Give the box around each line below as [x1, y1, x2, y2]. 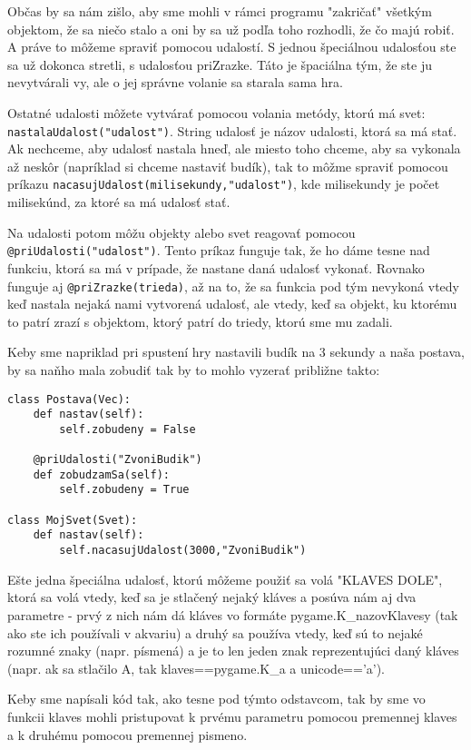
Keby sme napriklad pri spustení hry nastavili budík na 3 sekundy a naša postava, [7, 342, 465, 361]
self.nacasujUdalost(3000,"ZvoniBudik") [59, 544, 307, 558]
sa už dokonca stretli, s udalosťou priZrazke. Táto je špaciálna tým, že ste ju [7, 54, 432, 74]
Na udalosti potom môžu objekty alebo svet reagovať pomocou [7, 222, 356, 242]
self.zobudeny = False [59, 422, 196, 436]
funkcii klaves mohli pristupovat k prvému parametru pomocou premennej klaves [7, 706, 457, 725]
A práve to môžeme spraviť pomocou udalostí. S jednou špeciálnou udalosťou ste [7, 37, 456, 56]
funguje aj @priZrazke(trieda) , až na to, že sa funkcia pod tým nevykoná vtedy [7, 276, 460, 295]
